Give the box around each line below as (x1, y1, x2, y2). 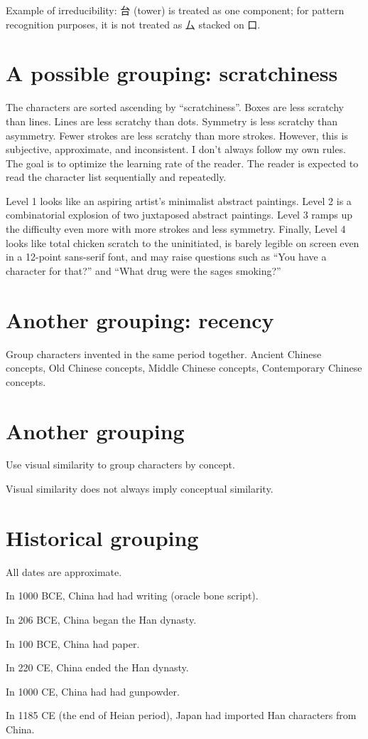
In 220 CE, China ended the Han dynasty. (6, 660, 189, 675)
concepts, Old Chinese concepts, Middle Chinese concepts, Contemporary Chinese (6, 360, 362, 375)
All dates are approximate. (6, 564, 122, 579)
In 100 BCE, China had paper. (6, 636, 140, 651)
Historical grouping (6, 523, 199, 552)
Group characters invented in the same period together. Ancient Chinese (6, 346, 322, 361)
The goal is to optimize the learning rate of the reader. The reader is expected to (6, 155, 359, 170)
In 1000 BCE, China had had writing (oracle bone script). (6, 588, 259, 603)
